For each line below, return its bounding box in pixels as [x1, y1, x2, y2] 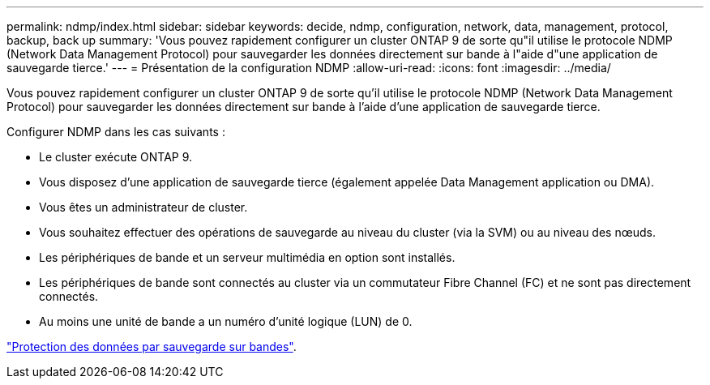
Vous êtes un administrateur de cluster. [39, 200, 248, 214]
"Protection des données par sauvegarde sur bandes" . [6, 340, 297, 353]
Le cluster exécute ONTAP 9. [39, 150, 193, 164]
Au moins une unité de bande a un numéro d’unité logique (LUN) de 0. [39, 314, 413, 328]
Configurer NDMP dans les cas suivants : [6, 125, 225, 139]
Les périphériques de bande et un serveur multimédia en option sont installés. [39, 250, 456, 264]
